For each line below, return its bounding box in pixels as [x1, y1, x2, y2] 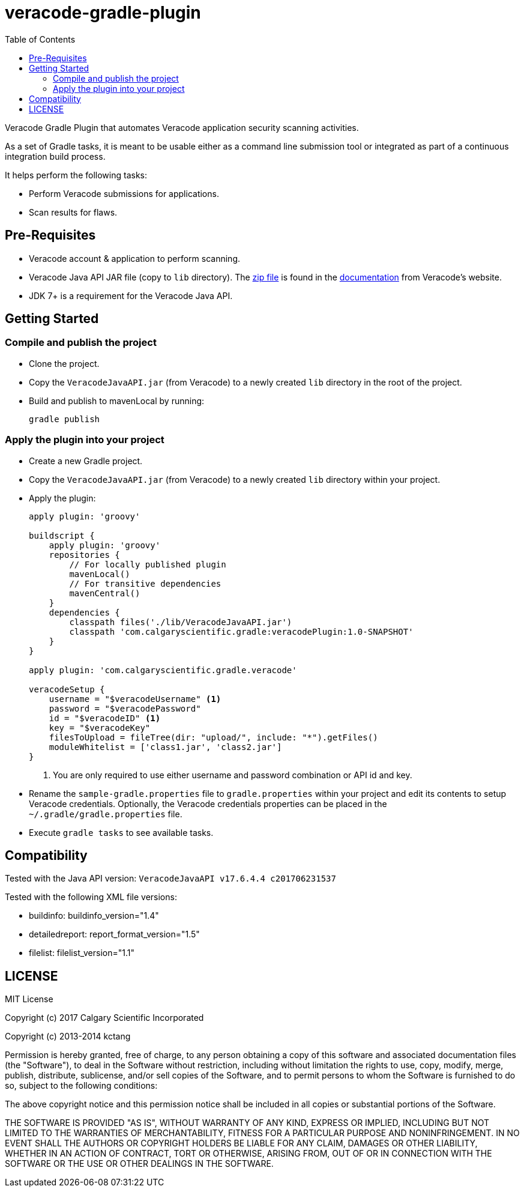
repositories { [49, 549, 120, 560]
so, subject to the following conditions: [5, 1080, 158, 1091]
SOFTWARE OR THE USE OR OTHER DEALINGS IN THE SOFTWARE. [5, 1158, 274, 1169]
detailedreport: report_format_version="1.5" [29, 929, 200, 940]
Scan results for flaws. [29, 207, 118, 217]
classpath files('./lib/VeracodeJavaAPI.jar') [69, 617, 292, 627]
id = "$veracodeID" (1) [49, 713, 161, 723]
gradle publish [29, 414, 100, 424]
